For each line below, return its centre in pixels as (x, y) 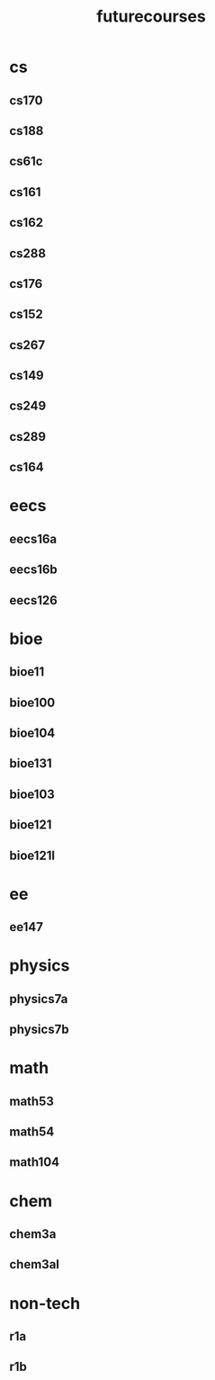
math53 (31, 1101)
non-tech (45, 1303)
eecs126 (34, 600)
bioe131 (31, 763)
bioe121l (32, 855)
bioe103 (32, 794)
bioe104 (32, 733)
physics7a (39, 999)
